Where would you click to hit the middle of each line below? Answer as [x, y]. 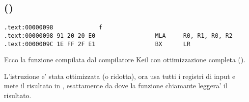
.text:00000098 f [53, 28]
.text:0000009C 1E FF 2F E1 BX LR [97, 44]
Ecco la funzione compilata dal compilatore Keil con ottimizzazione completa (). [125, 60]
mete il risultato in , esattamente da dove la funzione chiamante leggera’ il [116, 86]
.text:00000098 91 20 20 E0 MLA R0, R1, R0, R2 [118, 36]
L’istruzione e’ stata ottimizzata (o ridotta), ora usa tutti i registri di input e [120, 76]
